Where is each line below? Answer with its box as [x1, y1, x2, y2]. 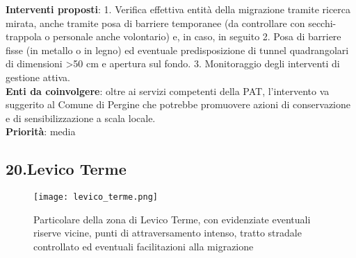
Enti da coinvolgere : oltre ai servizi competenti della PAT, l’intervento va [6, 83, 330, 98]
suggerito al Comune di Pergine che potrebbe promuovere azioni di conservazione [6, 97, 351, 112]
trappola [6, 29, 42, 44]
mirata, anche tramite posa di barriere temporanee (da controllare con [6, 15, 305, 30]
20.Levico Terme [6, 158, 127, 180]
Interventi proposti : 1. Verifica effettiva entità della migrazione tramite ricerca [6, 2, 351, 16]
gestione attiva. [6, 69, 71, 84]
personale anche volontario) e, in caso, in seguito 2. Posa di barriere [53, 29, 341, 44]
